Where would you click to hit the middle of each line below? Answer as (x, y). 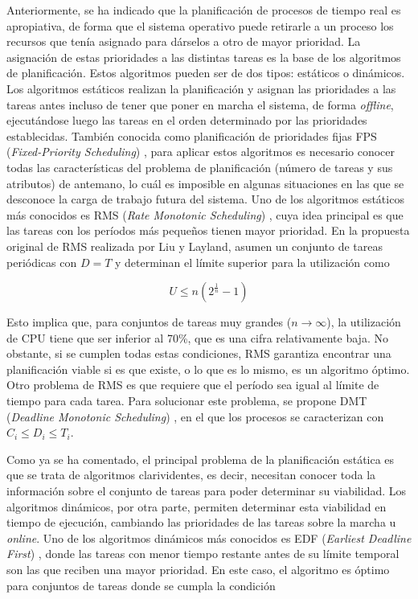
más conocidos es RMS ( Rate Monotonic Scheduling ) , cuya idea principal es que (205, 214)
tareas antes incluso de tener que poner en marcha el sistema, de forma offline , (200, 104)
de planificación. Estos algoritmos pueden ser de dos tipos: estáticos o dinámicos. (206, 73)
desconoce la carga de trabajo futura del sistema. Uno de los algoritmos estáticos (205, 199)
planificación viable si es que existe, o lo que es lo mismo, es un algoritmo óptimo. (208, 369)
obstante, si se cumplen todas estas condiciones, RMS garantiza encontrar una (199, 353)
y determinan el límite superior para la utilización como (252, 262)
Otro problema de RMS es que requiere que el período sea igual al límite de (193, 385)
